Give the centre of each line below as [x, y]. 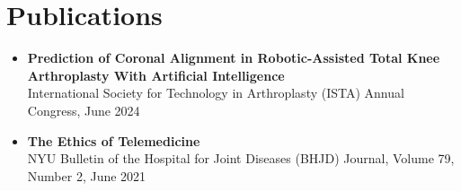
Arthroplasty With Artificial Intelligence [156, 75]
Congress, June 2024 [84, 110]
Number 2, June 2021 [87, 175]
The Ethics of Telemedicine [114, 140]
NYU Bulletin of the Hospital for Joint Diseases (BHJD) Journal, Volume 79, [241, 158]
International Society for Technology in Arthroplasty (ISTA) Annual [216, 93]
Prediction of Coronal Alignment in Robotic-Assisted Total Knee [234, 58]
